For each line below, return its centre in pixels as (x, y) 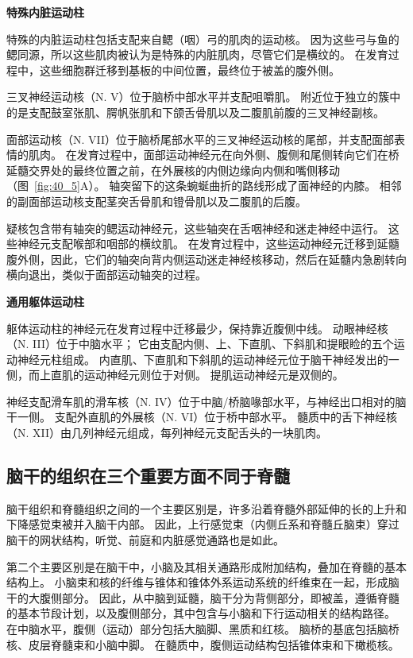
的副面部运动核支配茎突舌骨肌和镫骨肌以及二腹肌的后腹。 (156, 201)
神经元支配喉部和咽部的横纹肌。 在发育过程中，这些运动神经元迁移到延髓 (208, 244)
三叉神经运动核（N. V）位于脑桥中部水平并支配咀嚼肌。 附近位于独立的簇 (198, 97)
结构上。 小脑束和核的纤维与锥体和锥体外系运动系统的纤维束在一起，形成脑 (203, 582)
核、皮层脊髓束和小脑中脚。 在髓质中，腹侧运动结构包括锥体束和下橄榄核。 (203, 644)
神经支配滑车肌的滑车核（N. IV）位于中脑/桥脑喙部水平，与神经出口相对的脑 (206, 401)
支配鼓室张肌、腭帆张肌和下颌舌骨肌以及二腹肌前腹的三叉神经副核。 (206, 112)
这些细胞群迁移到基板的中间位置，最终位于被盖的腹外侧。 (189, 70)
